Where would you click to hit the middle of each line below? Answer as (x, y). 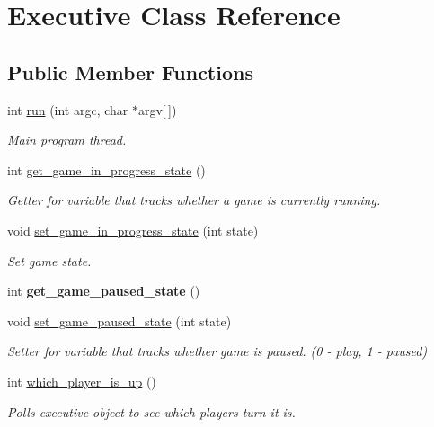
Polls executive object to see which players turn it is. (151, 411)
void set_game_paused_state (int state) (120, 320)
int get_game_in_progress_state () (106, 169)
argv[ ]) (157, 109)
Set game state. (49, 260)
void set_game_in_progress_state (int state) (133, 230)
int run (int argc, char (68, 109)
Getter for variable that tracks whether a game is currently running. (194, 200)
